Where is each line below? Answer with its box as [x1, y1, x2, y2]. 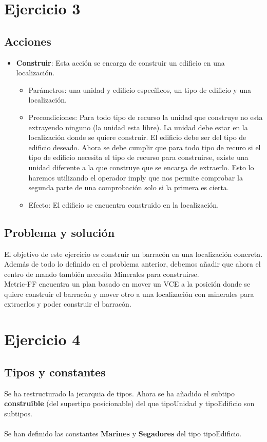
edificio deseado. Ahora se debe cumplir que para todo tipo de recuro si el [28, 142, 261, 152]
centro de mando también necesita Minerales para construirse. [4, 268, 199, 279]
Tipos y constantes [4, 364, 106, 379]
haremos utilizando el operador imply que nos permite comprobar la [28, 172, 243, 183]
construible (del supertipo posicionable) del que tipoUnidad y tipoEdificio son [4, 398, 255, 409]
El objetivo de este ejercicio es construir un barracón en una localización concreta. [4, 248, 263, 259]
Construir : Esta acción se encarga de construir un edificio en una [16, 57, 225, 68]
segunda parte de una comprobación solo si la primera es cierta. [28, 182, 229, 193]
